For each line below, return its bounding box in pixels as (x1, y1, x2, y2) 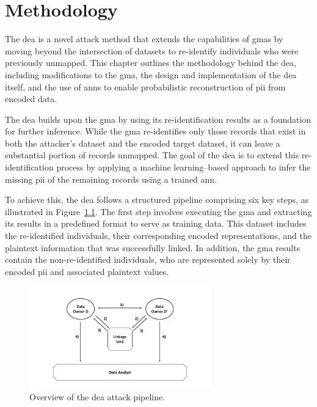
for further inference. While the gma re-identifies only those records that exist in (5, 125, 306, 137)
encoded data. (5, 92, 57, 105)
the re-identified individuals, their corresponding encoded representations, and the (5, 229, 312, 242)
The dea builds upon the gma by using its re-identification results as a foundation (5, 112, 312, 125)
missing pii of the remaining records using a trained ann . (5, 172, 217, 185)
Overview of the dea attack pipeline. (29, 390, 166, 403)
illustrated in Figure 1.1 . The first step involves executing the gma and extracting (5, 205, 312, 218)
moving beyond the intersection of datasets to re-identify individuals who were (5, 44, 299, 57)
